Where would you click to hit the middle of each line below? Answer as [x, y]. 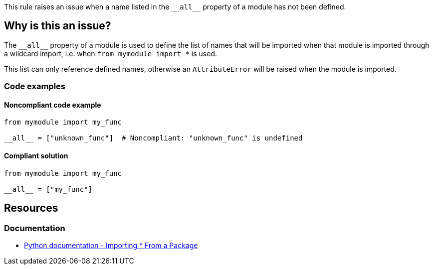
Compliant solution [36, 156]
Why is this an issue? [58, 26]
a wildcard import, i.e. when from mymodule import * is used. [111, 53]
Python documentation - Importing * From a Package [111, 245]
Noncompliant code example [53, 105]
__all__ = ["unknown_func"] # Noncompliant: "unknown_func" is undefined [153, 138]
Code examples [35, 86]
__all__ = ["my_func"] [48, 189]
